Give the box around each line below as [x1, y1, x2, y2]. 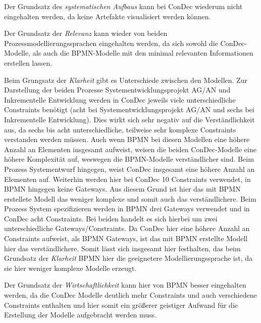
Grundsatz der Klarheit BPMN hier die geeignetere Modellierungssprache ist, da [4, 253, 252, 263]
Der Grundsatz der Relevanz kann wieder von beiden [4, 28, 168, 38]
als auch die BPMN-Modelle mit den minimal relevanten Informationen [32, 48, 253, 58]
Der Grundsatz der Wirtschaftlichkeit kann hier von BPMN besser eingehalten [4, 280, 246, 290]
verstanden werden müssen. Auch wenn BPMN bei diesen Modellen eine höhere [4, 134, 250, 145]
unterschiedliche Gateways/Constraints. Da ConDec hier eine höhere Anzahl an [4, 223, 250, 234]
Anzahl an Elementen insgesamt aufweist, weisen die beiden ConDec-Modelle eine [4, 144, 256, 154]
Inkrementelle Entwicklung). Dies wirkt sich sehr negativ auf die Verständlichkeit [4, 114, 255, 124]
